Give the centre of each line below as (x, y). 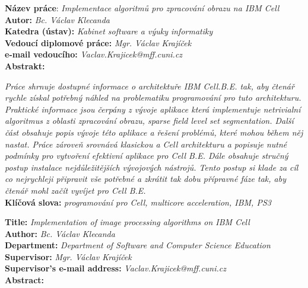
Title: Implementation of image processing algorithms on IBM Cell (127, 222)
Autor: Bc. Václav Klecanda (57, 19)
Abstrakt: (25, 65)
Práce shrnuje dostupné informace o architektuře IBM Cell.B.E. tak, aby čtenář (150, 86)
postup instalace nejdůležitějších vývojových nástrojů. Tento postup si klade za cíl (152, 167)
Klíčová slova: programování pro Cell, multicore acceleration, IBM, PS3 (138, 202)
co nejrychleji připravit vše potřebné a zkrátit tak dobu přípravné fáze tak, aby (145, 179)
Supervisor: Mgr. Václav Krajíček (68, 256)
